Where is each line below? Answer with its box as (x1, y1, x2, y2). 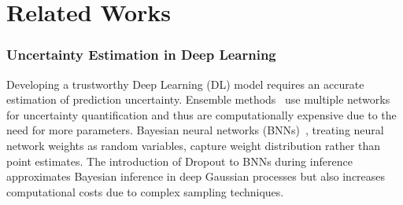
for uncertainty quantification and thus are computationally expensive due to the (6, 106, 397, 123)
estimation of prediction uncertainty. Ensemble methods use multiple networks (6, 91, 390, 108)
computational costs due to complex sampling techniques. (6, 183, 284, 200)
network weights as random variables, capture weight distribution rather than (6, 137, 381, 153)
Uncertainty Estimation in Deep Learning (6, 45, 276, 64)
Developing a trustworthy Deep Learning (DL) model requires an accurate (6, 75, 364, 92)
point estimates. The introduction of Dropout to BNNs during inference (6, 152, 353, 169)
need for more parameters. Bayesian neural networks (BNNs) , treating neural (6, 122, 384, 138)
